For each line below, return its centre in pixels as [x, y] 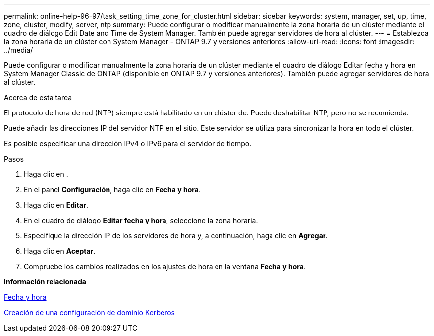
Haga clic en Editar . [56, 205]
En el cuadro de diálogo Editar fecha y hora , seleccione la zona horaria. [141, 220]
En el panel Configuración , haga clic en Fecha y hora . [112, 190]
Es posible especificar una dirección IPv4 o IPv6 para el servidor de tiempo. [128, 143]
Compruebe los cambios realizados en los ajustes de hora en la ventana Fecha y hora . [165, 266]
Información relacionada [45, 282]
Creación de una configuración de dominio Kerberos [90, 312]
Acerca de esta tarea [38, 97]
